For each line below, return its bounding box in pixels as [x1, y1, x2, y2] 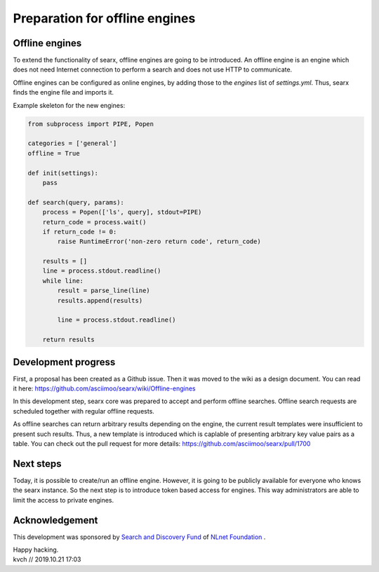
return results [42, 336, 95, 343]
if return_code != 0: [42, 228, 117, 236]
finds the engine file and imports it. [13, 88, 114, 97]
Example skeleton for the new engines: [13, 101, 126, 109]
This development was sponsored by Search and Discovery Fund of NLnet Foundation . [13, 533, 266, 541]
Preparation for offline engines [13, 11, 196, 26]
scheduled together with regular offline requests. [13, 407, 154, 415]
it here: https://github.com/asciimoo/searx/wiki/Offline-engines [13, 384, 196, 393]
